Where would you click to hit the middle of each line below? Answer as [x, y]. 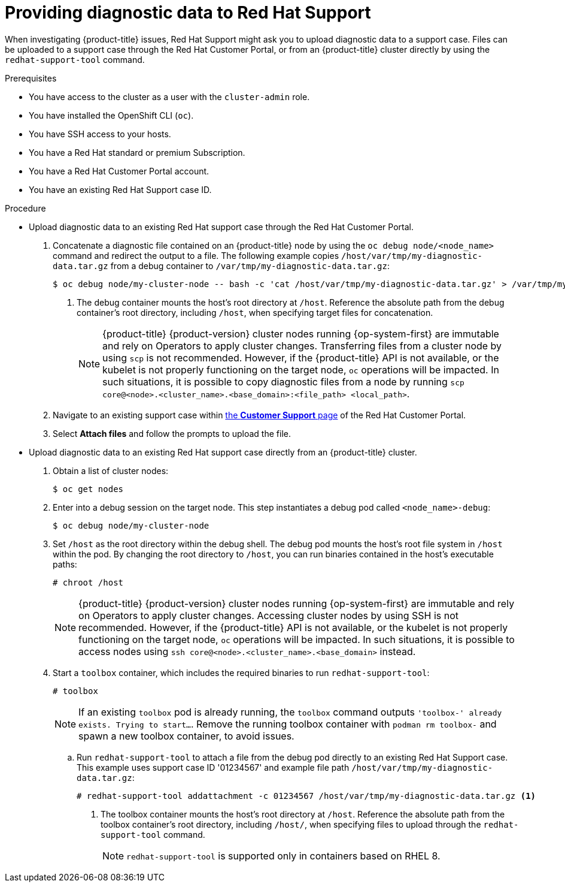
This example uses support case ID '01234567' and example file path [213, 767]
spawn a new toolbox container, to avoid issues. [186, 736]
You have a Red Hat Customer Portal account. [119, 171]
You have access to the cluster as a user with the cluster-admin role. [169, 96]
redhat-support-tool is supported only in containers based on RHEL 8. [283, 856]
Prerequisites [31, 78]
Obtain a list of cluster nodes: [111, 470]
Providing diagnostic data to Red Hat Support [188, 13]
